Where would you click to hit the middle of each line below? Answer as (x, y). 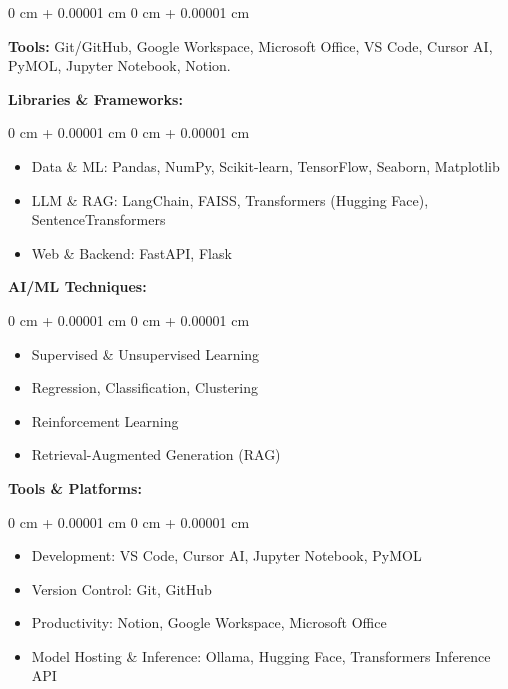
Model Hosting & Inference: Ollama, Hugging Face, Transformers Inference (261, 655)
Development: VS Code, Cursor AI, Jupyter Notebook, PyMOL (226, 555)
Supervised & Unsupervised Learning (145, 353)
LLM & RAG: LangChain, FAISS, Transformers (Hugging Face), (230, 199)
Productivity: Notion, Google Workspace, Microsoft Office (209, 622)
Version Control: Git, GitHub (121, 588)
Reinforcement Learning (105, 420)
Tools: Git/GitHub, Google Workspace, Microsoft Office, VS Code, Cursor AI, (250, 45)
